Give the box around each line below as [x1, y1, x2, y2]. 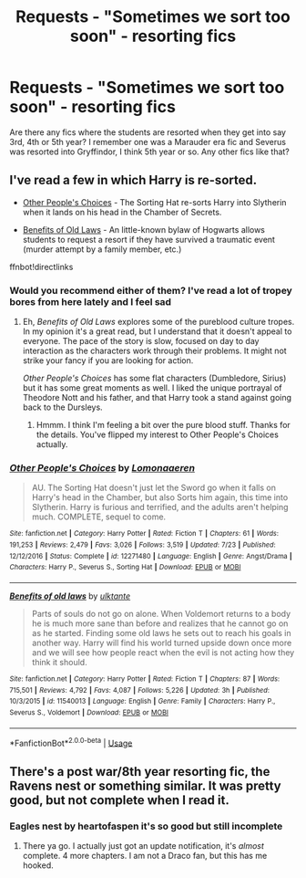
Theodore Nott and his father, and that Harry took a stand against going [22, 392, 292, 403]
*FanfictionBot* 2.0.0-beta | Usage [9, 736, 133, 748]
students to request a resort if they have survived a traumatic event [22, 234, 276, 245]
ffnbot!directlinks [9, 261, 74, 272]
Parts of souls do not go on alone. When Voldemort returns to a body [31, 608, 291, 619]
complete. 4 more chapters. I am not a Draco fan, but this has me [22, 850, 268, 861]
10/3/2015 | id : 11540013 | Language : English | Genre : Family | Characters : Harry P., [9, 696, 276, 706]
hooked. [22, 860, 55, 871]
